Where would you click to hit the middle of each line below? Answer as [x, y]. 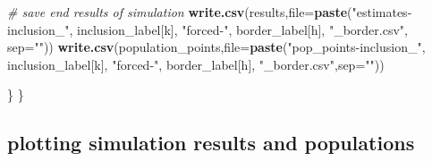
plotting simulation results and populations [211, 143]
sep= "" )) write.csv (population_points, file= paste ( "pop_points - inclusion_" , [216, 47]
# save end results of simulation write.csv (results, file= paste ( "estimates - [210, 12]
